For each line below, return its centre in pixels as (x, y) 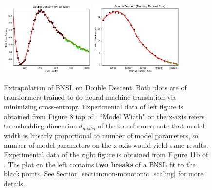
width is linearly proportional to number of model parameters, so (101, 135)
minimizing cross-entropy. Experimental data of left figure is (94, 107)
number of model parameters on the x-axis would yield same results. (106, 145)
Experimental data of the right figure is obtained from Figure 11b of (106, 155)
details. (15, 183)
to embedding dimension (40, 126)
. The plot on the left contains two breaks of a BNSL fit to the (100, 164)
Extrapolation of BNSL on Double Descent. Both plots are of (95, 87)
